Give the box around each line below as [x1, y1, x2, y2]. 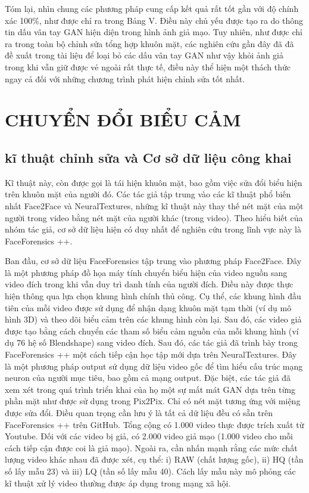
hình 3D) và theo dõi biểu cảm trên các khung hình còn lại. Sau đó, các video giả [5, 313, 302, 325]
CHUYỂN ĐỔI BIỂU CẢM [5, 107, 241, 132]
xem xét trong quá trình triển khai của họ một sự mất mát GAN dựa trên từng [5, 383, 296, 395]
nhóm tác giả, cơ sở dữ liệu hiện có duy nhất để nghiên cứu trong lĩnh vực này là [5, 223, 301, 235]
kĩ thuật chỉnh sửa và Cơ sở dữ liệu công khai [5, 148, 292, 166]
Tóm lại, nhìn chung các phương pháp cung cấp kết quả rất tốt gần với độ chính [5, 2, 299, 14]
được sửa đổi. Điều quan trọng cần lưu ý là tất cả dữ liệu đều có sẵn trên [5, 407, 273, 419]
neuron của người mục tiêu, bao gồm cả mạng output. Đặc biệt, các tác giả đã [5, 371, 291, 384]
